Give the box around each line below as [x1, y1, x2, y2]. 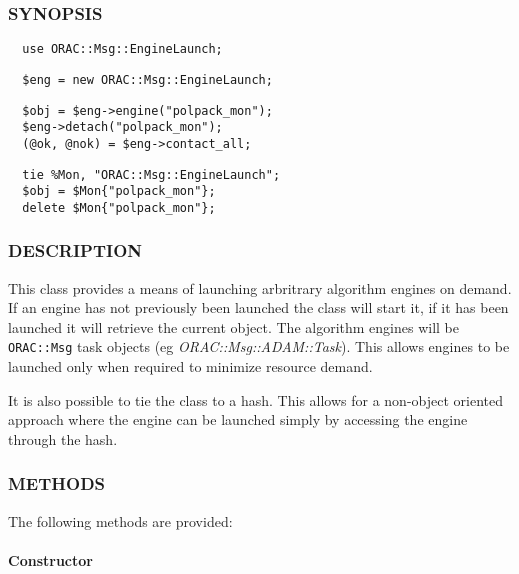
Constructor [8, 549, 93, 570]
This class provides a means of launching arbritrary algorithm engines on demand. [8, 277, 512, 298]
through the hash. [8, 428, 118, 449]
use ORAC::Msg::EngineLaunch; [22, 42, 223, 57]
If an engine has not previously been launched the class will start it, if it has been [8, 297, 509, 318]
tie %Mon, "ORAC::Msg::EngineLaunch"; [22, 167, 281, 182]
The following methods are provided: [8, 510, 233, 531]
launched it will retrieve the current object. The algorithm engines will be [8, 316, 459, 337]
